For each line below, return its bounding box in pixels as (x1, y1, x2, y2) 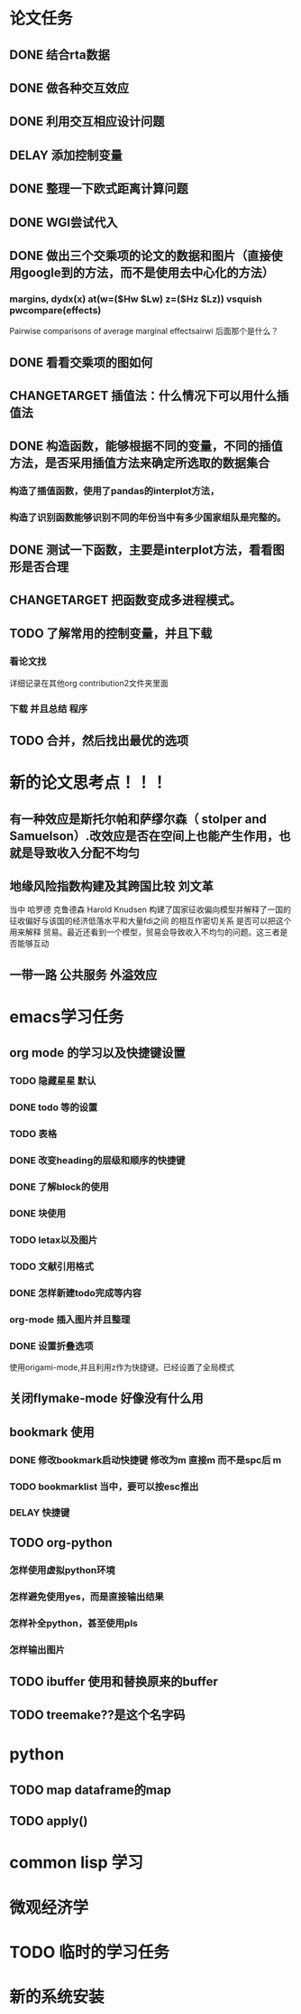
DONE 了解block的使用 (9, 1180, 110, 1193)
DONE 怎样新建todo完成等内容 (9, 1286, 142, 1299)
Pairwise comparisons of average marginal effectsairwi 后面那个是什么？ (9, 326, 279, 337)
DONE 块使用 (9, 1207, 66, 1219)
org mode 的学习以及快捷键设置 (9, 1045, 186, 1061)
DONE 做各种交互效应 (9, 80, 130, 96)
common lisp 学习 (9, 1852, 144, 1873)
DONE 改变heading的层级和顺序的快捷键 (9, 1154, 186, 1167)
